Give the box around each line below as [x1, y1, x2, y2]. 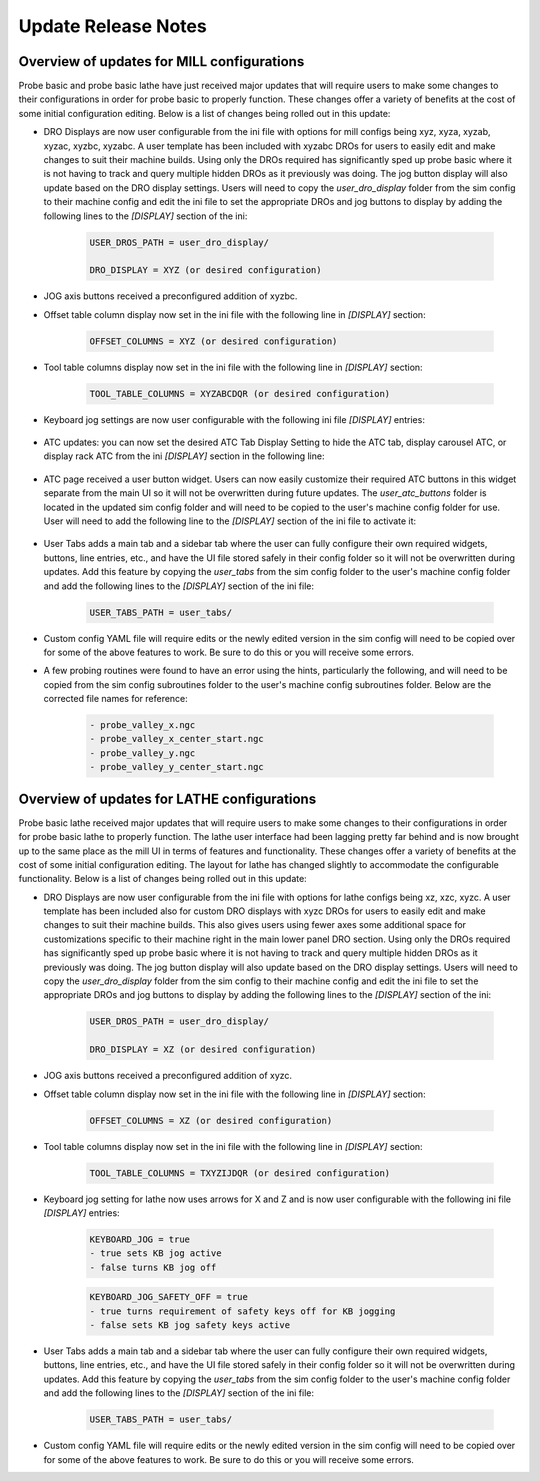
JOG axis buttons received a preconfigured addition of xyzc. [43, 1070, 293, 1082]
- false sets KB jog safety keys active [89, 1320, 290, 1331]
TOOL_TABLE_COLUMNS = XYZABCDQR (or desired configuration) [89, 388, 391, 399]
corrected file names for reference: [43, 693, 189, 705]
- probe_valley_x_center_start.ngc [89, 733, 264, 745]
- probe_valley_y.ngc [89, 747, 196, 759]
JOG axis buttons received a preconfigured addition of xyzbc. [43, 290, 298, 302]
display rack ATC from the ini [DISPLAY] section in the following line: [43, 450, 325, 462]
